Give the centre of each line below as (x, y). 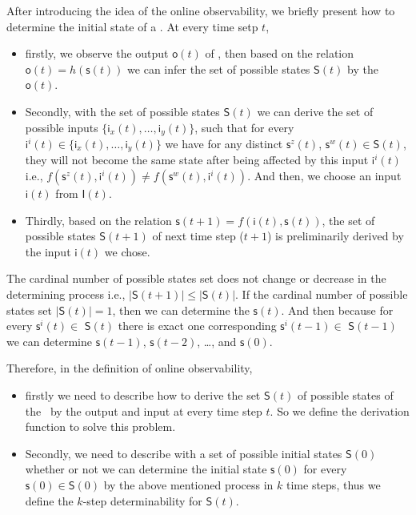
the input (48, 251)
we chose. (127, 251)
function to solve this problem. (100, 426)
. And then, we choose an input (324, 176)
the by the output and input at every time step (144, 410)
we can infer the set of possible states (219, 68)
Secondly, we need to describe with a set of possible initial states (184, 453)
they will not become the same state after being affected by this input (197, 160)
